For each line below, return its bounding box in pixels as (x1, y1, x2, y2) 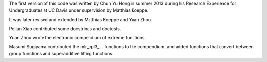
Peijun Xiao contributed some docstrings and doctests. (9, 26, 121, 31)
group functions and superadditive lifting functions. (9, 51, 114, 57)
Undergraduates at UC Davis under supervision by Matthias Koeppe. (9, 7, 149, 13)
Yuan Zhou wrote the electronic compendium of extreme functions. (9, 34, 146, 40)
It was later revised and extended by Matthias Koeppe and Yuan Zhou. (9, 16, 152, 22)
